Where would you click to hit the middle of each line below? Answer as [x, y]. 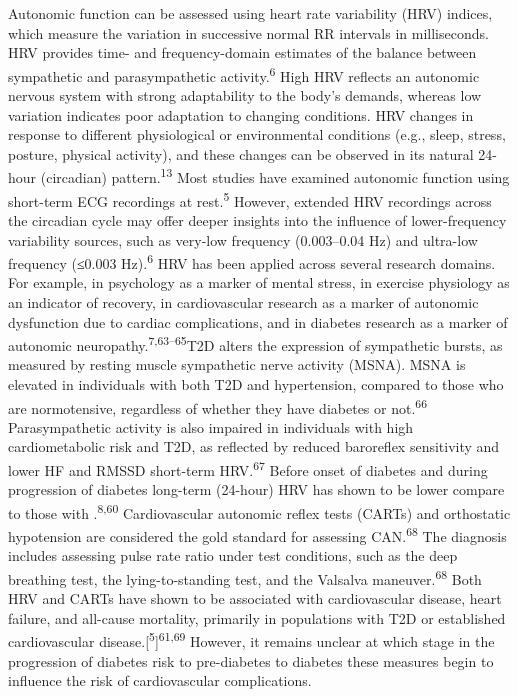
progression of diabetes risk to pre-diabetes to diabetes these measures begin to [251, 660]
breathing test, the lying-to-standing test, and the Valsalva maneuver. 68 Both [245, 577]
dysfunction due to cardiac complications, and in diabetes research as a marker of [258, 321]
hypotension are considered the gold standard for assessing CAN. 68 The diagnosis [257, 534]
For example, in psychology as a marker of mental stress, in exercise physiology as [259, 282]
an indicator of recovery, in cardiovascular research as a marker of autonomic [243, 301]
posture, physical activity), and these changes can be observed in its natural [241, 153]
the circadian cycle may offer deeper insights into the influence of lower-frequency [257, 219]
